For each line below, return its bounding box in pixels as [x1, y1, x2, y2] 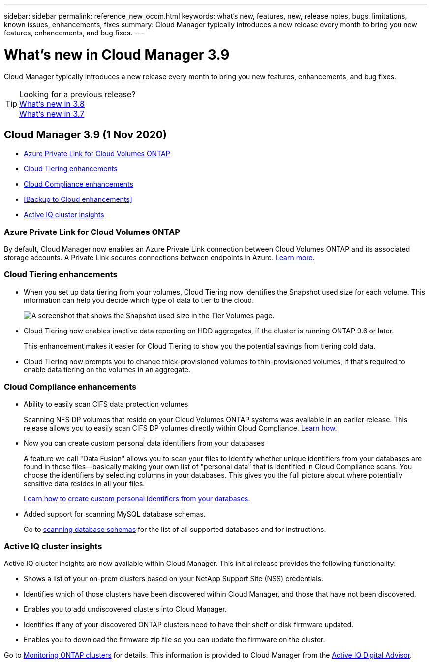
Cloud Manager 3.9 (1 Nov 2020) [4, 128, 167, 141]
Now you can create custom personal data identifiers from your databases [24, 438, 265, 447]
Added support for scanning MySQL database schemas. [24, 509, 206, 518]
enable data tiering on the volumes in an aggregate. [24, 365, 190, 374]
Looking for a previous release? [19, 89, 136, 99]
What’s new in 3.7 [19, 108, 85, 119]
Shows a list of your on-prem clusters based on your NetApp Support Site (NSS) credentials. [24, 574, 323, 583]
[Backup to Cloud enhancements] [24, 195, 132, 204]
